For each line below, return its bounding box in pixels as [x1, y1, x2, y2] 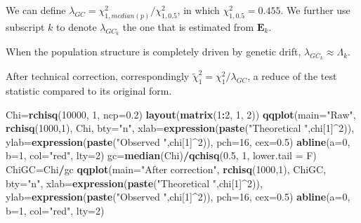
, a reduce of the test [247, 69, 337, 83]
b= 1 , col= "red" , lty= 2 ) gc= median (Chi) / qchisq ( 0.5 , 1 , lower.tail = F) [6, 148, 317, 163]
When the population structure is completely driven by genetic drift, [6, 44, 301, 59]
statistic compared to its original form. [6, 83, 172, 98]
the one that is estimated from [122, 19, 254, 34]
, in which [177, 3, 220, 17]
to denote [56, 19, 97, 34]
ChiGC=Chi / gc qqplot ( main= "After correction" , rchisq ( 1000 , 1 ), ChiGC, [6, 162, 327, 177]
